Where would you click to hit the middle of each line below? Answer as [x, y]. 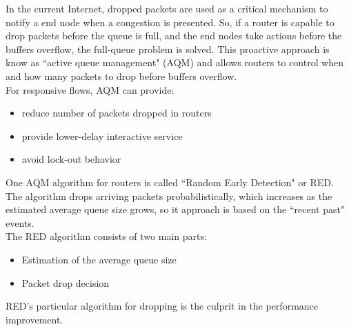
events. [20, 222]
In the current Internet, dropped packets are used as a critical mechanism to [167, 8]
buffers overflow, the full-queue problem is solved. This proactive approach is [168, 49]
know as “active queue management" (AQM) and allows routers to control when [175, 62]
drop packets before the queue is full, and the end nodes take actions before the [174, 36]
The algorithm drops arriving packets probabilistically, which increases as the [169, 195]
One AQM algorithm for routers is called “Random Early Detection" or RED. [170, 182]
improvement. [34, 319]
